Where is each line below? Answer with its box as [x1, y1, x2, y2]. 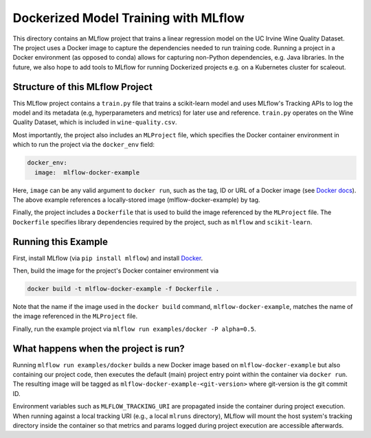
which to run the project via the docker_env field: [12, 141, 155, 149]
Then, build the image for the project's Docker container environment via [12, 266, 219, 275]
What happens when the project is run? [12, 343, 185, 354]
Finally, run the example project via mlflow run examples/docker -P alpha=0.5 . [12, 325, 257, 333]
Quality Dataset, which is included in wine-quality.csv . [12, 118, 177, 126]
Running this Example [12, 235, 108, 247]
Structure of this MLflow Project [12, 81, 153, 93]
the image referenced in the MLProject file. [12, 312, 137, 321]
